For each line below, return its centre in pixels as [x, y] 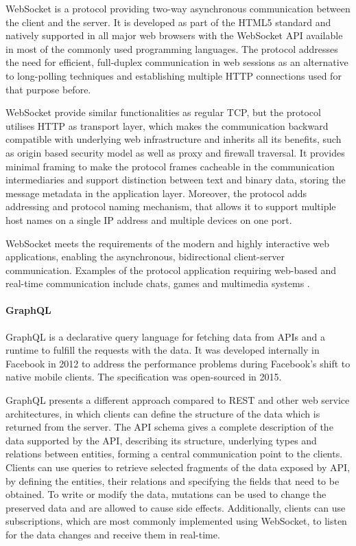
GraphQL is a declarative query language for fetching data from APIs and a [165, 336]
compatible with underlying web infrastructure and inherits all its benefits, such [174, 139]
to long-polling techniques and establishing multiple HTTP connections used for [174, 75]
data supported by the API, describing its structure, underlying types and [161, 440]
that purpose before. [48, 89]
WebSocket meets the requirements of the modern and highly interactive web [168, 243]
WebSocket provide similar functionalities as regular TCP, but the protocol [163, 112]
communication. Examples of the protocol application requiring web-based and [171, 270]
